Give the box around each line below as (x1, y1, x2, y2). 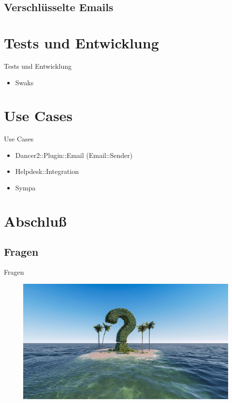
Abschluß (4, 211, 67, 231)
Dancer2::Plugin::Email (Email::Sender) (15, 150, 133, 160)
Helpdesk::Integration (15, 166, 79, 176)
